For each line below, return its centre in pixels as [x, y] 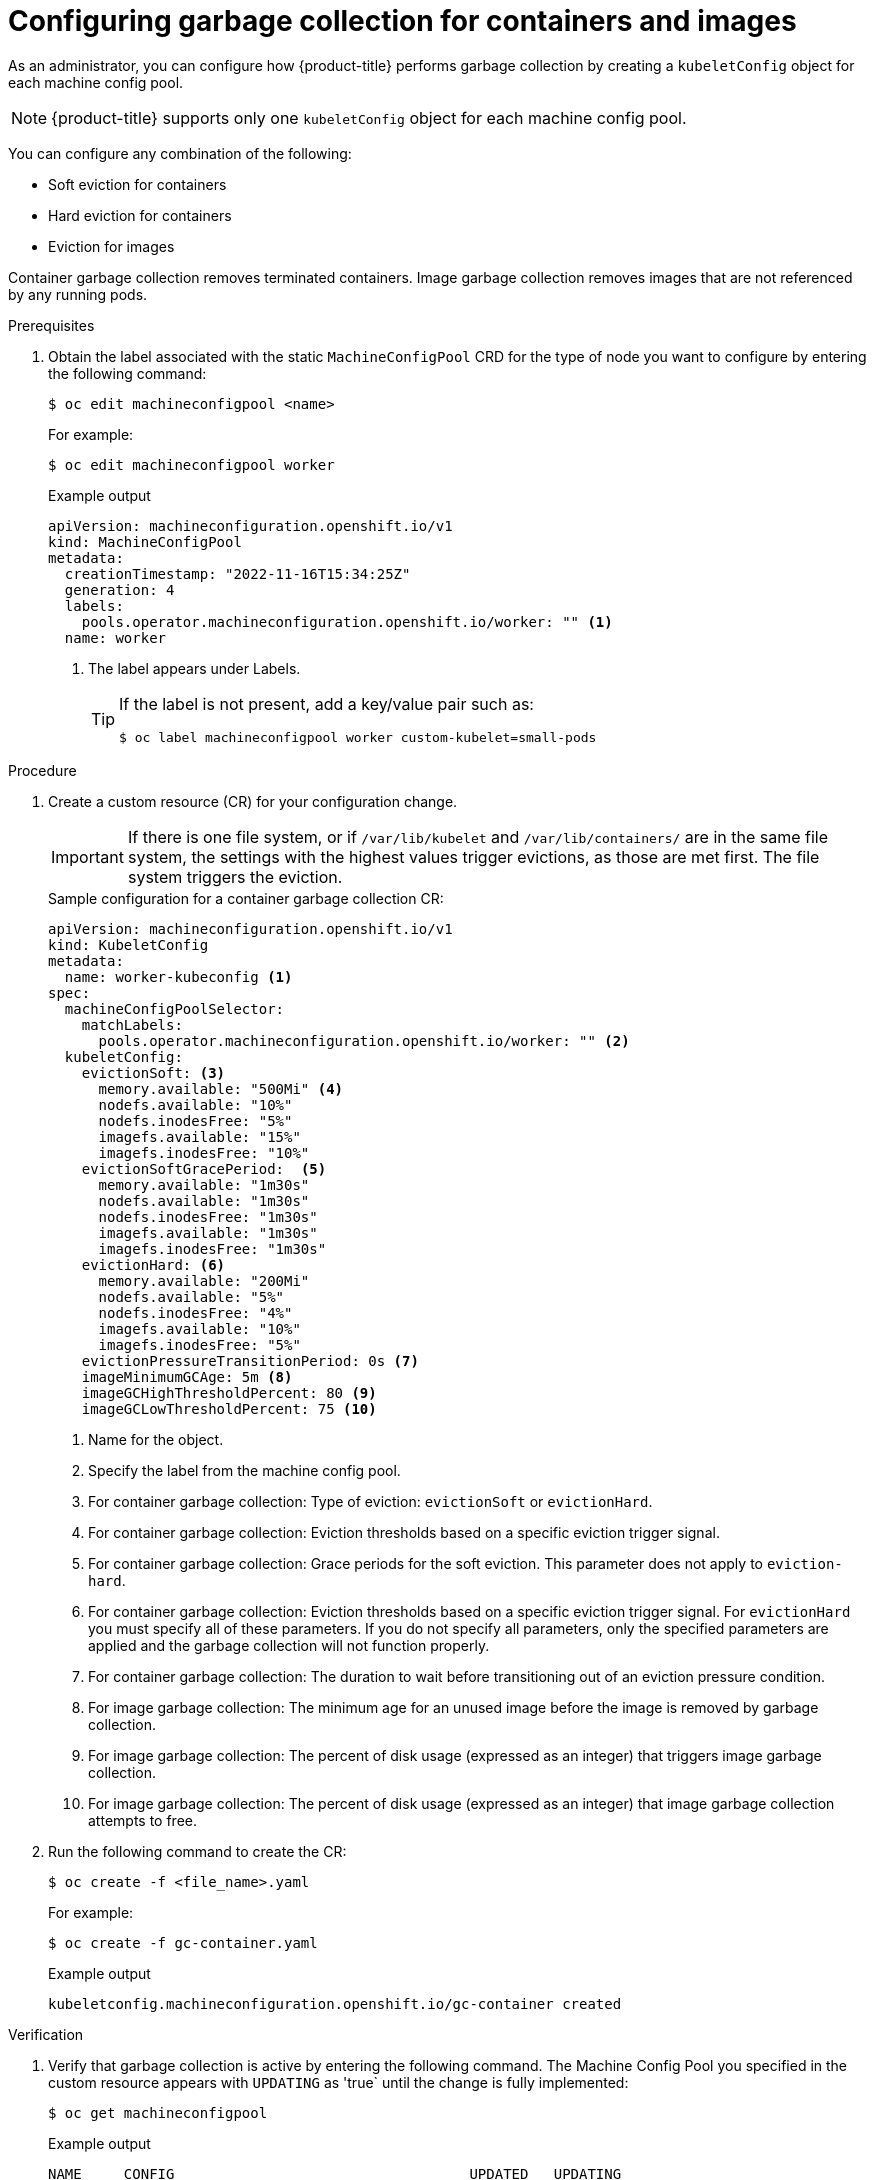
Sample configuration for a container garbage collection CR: [246, 898]
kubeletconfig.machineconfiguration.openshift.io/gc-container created [335, 2003]
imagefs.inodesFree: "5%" [199, 1344]
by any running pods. [78, 294]
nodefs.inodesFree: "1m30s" [208, 1216]
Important [87, 856]
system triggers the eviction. [235, 876]
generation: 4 [119, 589]
